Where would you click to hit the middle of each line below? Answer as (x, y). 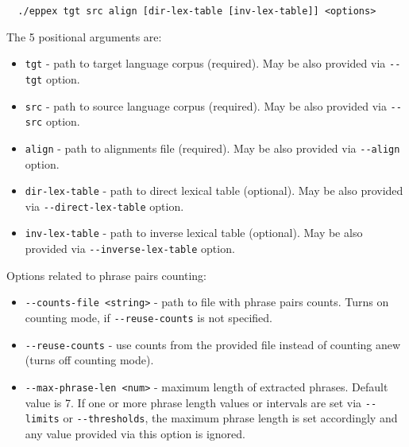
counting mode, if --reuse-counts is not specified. (149, 317)
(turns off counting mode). (89, 360)
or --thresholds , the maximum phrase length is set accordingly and (230, 418)
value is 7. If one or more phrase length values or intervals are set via (193, 402)
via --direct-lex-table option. (104, 206)
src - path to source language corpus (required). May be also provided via (206, 105)
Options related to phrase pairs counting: (106, 275)
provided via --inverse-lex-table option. (130, 249)
